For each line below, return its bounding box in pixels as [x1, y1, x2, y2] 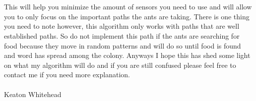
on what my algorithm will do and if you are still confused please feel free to [4, 59, 236, 70]
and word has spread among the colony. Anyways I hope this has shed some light [4, 50, 251, 60]
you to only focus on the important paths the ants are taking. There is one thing [4, 11, 250, 21]
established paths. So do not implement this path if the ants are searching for [4, 30, 240, 41]
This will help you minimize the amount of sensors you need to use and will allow [4, 1, 252, 12]
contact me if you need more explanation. [4, 69, 130, 80]
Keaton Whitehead [4, 89, 62, 99]
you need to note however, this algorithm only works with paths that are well [4, 21, 240, 31]
